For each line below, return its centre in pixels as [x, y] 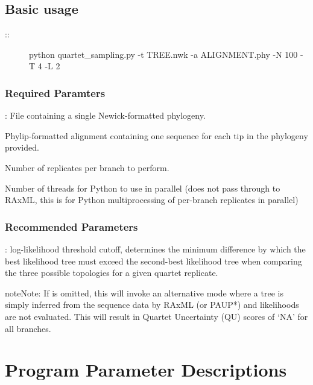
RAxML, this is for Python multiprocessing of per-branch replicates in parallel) [152, 200]
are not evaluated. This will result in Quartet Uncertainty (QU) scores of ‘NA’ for [156, 316]
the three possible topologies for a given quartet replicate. [112, 273]
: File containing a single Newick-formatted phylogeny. [105, 115]
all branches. [28, 328]
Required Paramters [55, 92]
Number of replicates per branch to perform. [87, 167]
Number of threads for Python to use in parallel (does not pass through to [143, 188]
